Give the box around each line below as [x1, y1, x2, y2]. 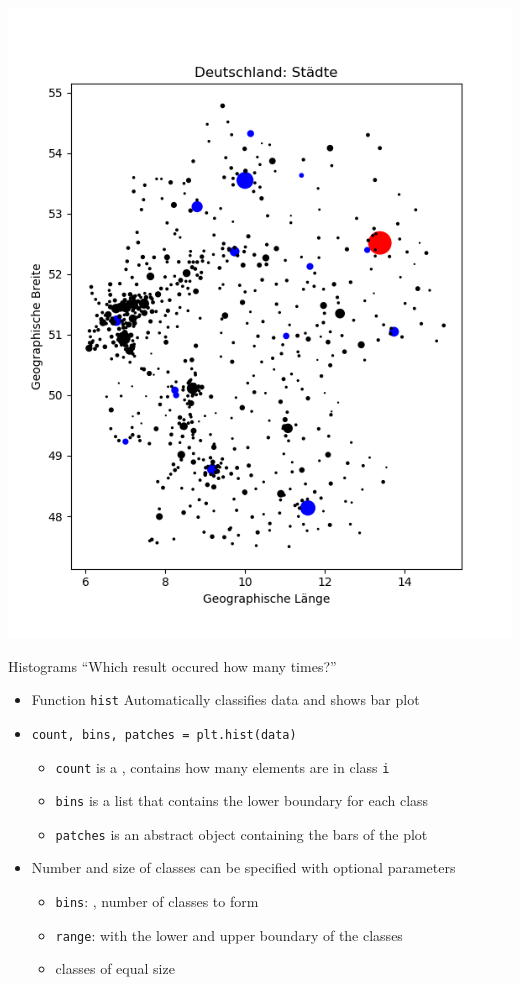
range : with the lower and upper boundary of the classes [55, 924, 403, 945]
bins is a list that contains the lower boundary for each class [55, 790, 429, 811]
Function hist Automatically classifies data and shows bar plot [31, 689, 420, 710]
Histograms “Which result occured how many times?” [8, 655, 337, 676]
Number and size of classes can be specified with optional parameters [31, 857, 456, 878]
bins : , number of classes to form [55, 891, 259, 912]
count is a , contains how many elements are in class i [55, 756, 390, 777]
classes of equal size [55, 958, 175, 979]
